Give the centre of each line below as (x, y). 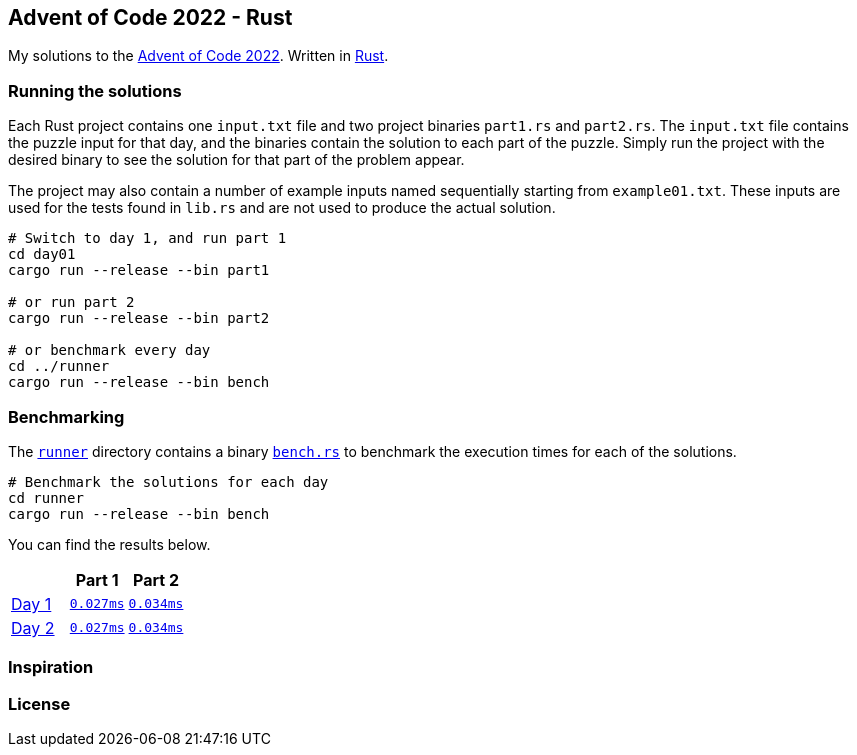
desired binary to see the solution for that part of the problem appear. (236, 160)
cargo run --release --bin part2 (139, 318)
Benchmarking (66, 416)
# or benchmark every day (109, 350)
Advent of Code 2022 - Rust (150, 17)
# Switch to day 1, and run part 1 (147, 238)
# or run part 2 (71, 302)
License (39, 703)
